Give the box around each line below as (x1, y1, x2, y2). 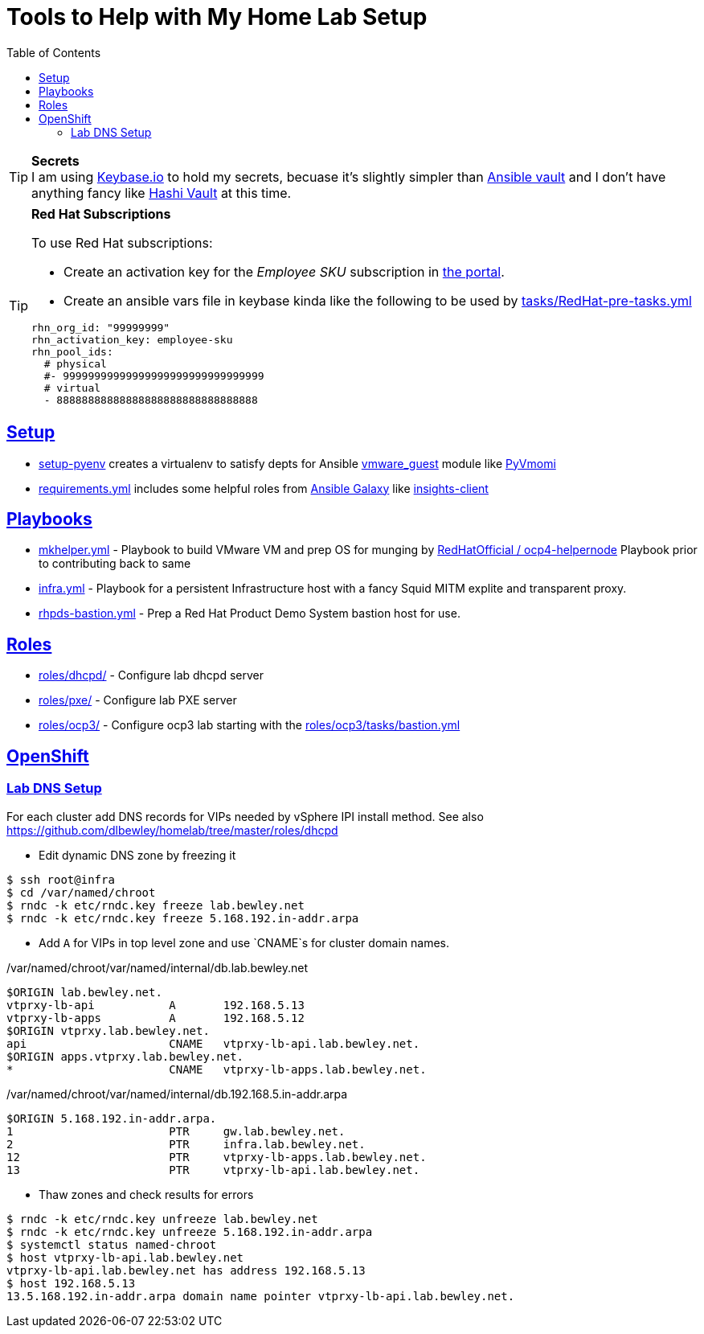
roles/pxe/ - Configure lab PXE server (39, 693, 237, 708)
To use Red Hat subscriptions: (31, 234, 213, 251)
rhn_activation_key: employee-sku (31, 333, 233, 346)
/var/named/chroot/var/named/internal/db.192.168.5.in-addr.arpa (6, 1086, 348, 1101)
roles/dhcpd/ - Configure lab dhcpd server (39, 668, 264, 683)
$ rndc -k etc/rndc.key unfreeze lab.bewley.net (6, 1212, 318, 1225)
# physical (43, 357, 107, 370)
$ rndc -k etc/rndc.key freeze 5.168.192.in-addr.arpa (6, 911, 359, 925)
